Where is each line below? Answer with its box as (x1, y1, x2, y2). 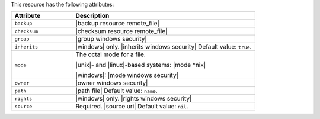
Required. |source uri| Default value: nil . (75, 102, 189, 111)
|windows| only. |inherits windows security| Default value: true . (75, 43, 252, 51)
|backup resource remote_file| (75, 20, 160, 28)
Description (75, 12, 110, 20)
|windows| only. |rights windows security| (75, 95, 192, 103)
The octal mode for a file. (75, 50, 146, 59)
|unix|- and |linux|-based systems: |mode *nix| (75, 61, 206, 69)
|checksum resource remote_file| (75, 27, 168, 36)
